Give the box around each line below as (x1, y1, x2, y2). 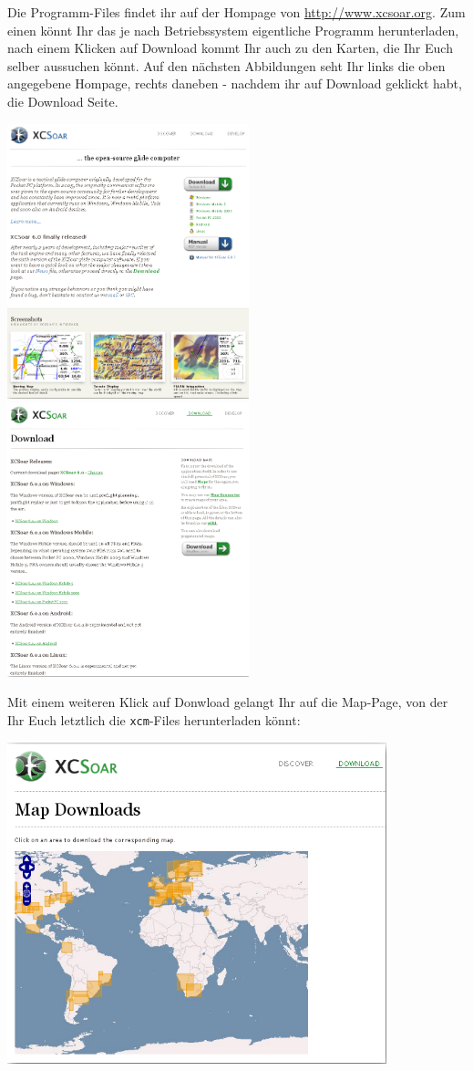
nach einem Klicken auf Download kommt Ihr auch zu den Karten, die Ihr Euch (7, 38, 453, 57)
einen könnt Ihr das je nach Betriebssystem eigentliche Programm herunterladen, (7, 20, 459, 39)
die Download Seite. (7, 91, 118, 110)
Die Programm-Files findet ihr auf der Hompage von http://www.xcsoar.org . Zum (7, 3, 466, 21)
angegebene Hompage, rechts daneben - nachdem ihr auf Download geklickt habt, (7, 74, 462, 93)
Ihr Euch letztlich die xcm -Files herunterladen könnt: (7, 711, 301, 730)
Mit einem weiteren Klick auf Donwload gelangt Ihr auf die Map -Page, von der (7, 692, 448, 712)
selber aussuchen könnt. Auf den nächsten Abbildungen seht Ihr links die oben (7, 56, 446, 75)
